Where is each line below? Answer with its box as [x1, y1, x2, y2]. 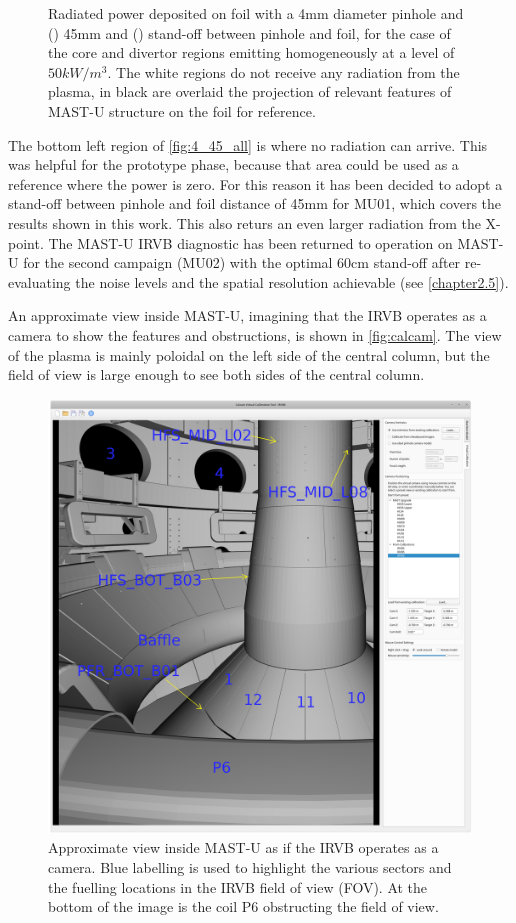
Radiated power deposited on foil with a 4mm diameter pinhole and [48, 3, 464, 23]
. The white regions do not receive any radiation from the [107, 61, 460, 82]
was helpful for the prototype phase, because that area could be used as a [8, 154, 459, 175]
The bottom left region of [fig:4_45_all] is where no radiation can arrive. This [8, 134, 488, 155]
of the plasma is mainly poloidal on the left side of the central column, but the [8, 344, 490, 365]
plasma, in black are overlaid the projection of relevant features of [48, 81, 452, 102]
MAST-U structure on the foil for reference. [48, 100, 316, 121]
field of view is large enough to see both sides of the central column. [8, 364, 425, 385]
